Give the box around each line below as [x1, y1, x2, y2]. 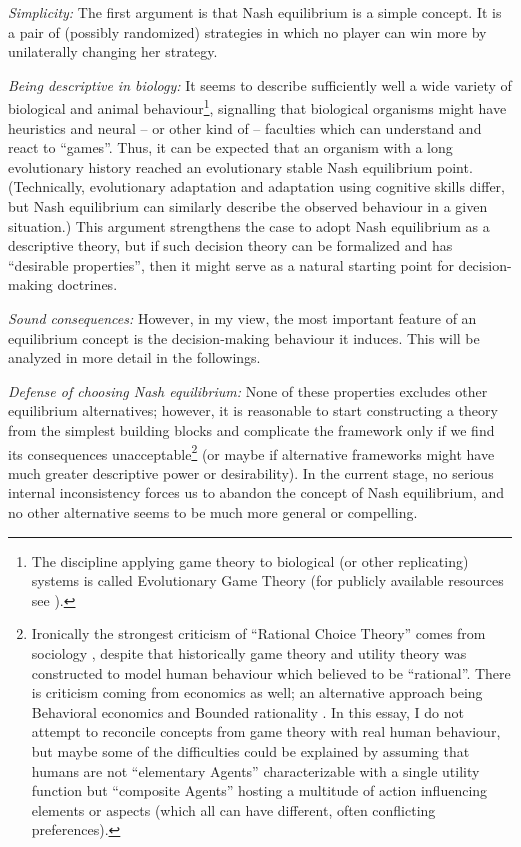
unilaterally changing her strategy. [8, 41, 218, 62]
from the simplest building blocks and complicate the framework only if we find [8, 419, 495, 440]
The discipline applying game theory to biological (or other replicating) [31, 550, 469, 571]
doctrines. [57, 274, 118, 295]
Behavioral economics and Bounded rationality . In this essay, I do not [31, 701, 464, 722]
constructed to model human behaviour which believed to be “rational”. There [31, 662, 511, 683]
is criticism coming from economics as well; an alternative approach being [31, 682, 483, 703]
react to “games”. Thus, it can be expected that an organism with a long [8, 137, 453, 158]
